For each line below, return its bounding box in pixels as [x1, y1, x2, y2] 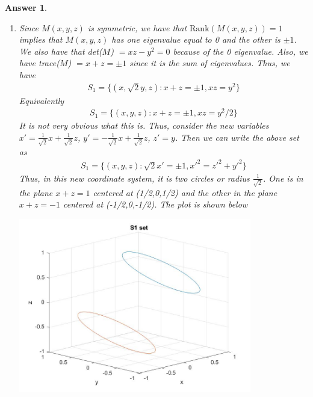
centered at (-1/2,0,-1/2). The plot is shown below [63, 198, 248, 211]
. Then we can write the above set [175, 131, 299, 143]
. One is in [262, 171, 303, 184]
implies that [19, 33, 63, 46]
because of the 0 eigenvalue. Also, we [173, 45, 308, 57]
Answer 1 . [5, 1, 47, 13]
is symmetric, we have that [87, 21, 187, 34]
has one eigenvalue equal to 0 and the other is [111, 33, 280, 46]
